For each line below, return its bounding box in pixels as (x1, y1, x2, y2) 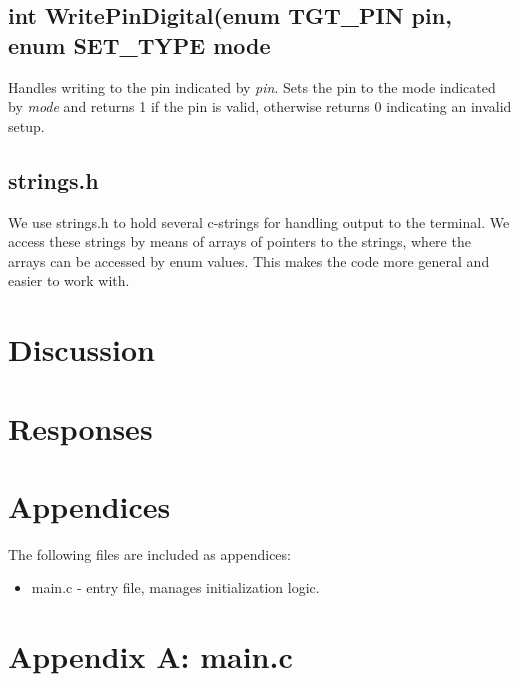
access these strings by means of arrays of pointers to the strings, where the (8, 231, 471, 252)
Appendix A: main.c (8, 636, 293, 677)
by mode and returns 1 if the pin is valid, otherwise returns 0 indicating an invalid (8, 96, 512, 117)
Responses (8, 407, 153, 448)
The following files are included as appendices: (8, 543, 291, 564)
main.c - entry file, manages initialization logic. (31, 577, 320, 598)
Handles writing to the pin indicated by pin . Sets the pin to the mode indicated (8, 76, 496, 97)
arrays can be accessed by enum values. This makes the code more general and (8, 250, 490, 271)
